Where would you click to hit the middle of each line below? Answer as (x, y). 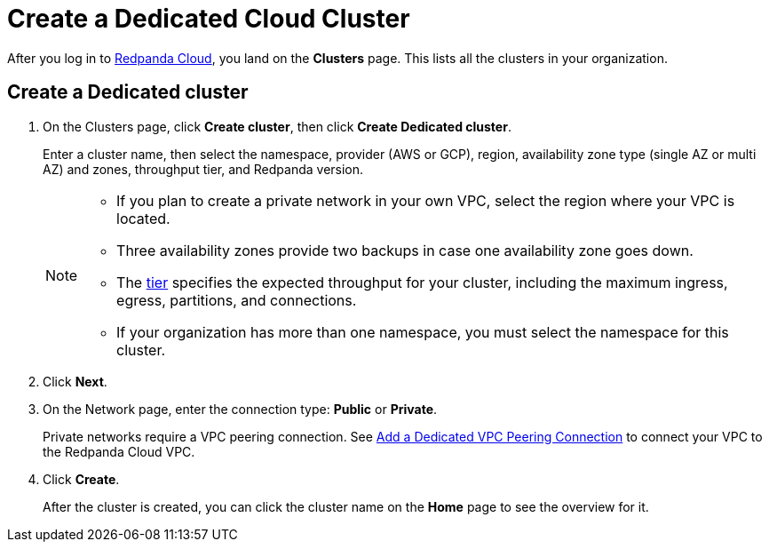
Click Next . (75, 381)
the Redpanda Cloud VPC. (119, 451)
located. (143, 218)
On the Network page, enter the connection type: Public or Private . (240, 409)
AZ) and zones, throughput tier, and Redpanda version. (203, 169)
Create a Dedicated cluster (128, 92)
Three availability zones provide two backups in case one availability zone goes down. (405, 250)
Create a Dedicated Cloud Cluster (209, 19)
